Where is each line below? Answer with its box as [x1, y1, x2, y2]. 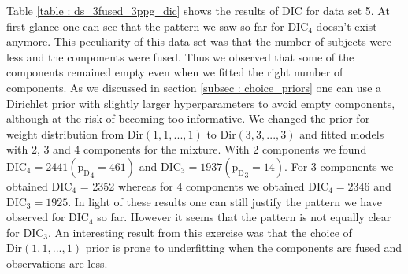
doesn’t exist [316, 17, 377, 34]
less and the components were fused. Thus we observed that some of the [6, 48, 354, 65]
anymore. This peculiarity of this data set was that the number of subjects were [6, 33, 392, 50]
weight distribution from [6, 125, 124, 142]
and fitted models [299, 125, 384, 142]
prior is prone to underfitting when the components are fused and [85, 239, 402, 256]
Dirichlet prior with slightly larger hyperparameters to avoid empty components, [6, 94, 395, 111]
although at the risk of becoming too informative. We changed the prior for [6, 110, 370, 127]
